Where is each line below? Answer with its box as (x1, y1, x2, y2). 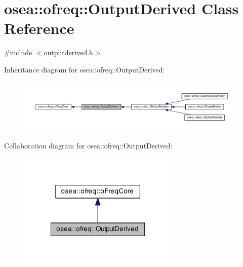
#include (4, 47, 32, 58)
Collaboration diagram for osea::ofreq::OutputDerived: (4, 140, 173, 151)
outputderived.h (44, 47, 93, 58)
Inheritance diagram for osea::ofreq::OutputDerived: (4, 64, 165, 74)
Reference (4, 18, 74, 39)
